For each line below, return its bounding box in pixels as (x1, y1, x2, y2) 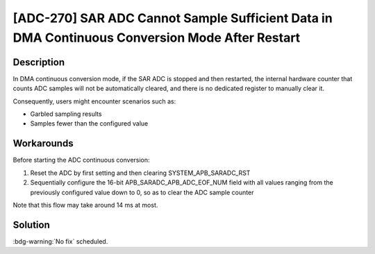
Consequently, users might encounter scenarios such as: (12, 97, 176, 105)
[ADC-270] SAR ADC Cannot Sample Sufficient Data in (12, 10, 333, 26)
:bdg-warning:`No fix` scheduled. (12, 237, 108, 246)
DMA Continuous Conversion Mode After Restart (12, 30, 301, 45)
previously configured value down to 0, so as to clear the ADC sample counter (30, 188, 254, 196)
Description (12, 56, 65, 68)
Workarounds (12, 137, 74, 149)
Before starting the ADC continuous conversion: (12, 156, 150, 164)
